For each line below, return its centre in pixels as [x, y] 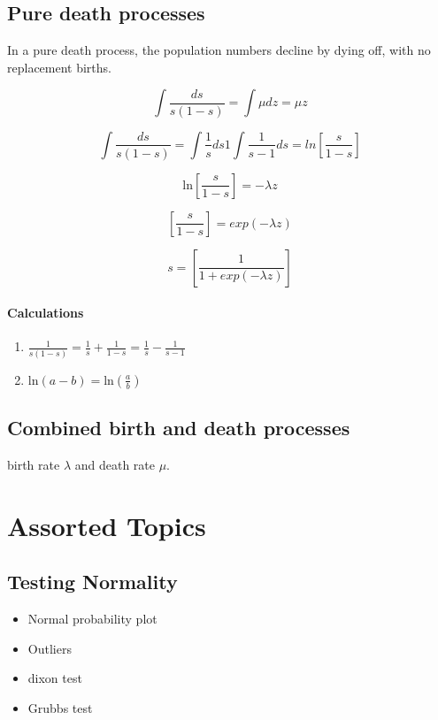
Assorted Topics [107, 525]
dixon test [55, 678]
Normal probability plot [92, 619]
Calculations [46, 313]
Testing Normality [92, 582]
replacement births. [59, 67]
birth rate [34, 464]
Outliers [50, 648]
